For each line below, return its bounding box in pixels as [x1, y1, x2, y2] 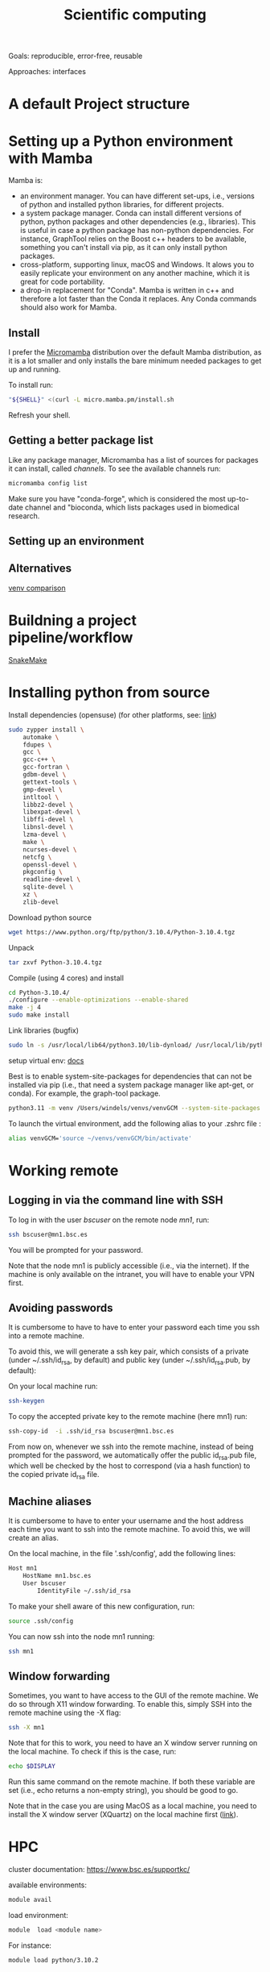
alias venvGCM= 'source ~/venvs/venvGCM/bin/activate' [8, 1134, 193, 1142]
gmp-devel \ [22, 785, 63, 793]
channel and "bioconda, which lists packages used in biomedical [24, 502, 239, 512]
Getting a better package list [8, 434, 154, 447]
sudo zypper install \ [8, 726, 84, 734]
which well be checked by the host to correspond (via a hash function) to [8, 1461, 251, 1471]
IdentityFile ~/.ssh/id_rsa [37, 1587, 131, 1595]
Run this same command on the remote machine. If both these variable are [8, 1777, 256, 1787]
